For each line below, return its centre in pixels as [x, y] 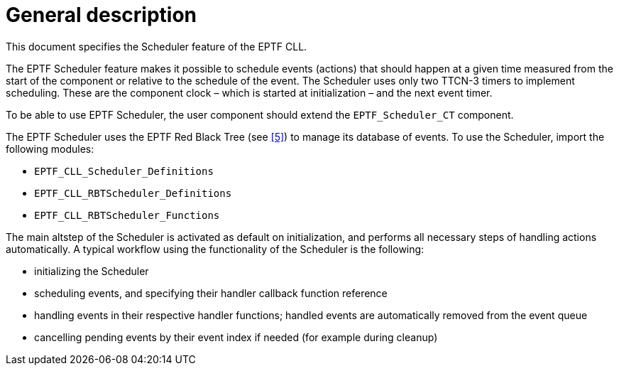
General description [101, 15]
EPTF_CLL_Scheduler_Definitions [124, 171]
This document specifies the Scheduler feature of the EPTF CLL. [157, 46]
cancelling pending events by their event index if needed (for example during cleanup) [236, 337]
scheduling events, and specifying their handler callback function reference [211, 293]
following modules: [50, 149]
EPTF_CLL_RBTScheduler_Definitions [133, 193]
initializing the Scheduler [92, 271]
